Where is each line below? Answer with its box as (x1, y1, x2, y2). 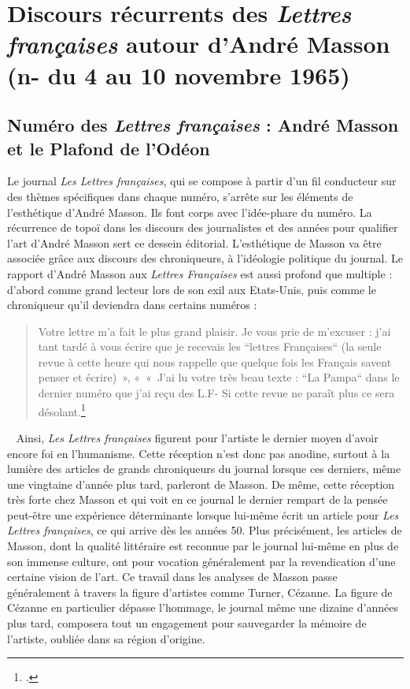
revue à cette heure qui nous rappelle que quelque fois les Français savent (38, 353, 392, 370)
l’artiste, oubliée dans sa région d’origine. (7, 630, 205, 646)
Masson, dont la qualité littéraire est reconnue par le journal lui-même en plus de (7, 538, 399, 554)
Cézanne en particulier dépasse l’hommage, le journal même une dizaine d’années (7, 599, 398, 616)
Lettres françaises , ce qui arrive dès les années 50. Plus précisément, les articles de (7, 522, 402, 538)
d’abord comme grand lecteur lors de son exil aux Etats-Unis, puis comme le (7, 281, 376, 297)
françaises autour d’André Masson (7, 28, 390, 61)
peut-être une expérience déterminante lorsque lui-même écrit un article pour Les (7, 506, 399, 523)
